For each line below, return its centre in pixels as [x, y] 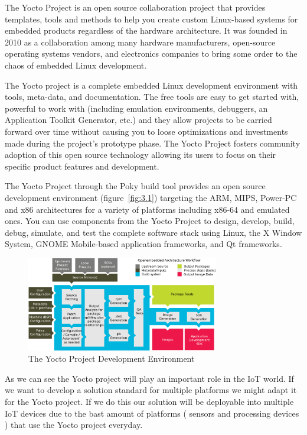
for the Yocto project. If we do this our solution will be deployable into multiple [149, 402]
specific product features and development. [82, 166]
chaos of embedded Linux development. [76, 65]
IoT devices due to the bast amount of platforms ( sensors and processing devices [152, 413]
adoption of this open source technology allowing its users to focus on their [141, 155]
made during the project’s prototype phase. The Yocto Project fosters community [153, 143]
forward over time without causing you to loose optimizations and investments [146, 131]
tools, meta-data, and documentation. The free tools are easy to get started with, [152, 97]
